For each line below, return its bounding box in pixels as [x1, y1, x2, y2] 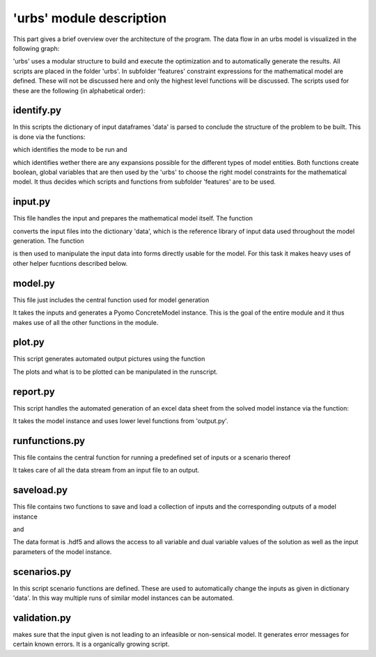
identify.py [13, 104, 62, 116]
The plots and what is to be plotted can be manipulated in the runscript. [13, 367, 219, 376]
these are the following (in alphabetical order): [13, 86, 146, 95]
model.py [13, 277, 55, 289]
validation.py [13, 612, 72, 624]
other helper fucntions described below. [13, 259, 128, 267]
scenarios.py [13, 566, 72, 578]
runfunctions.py [13, 435, 86, 447]
